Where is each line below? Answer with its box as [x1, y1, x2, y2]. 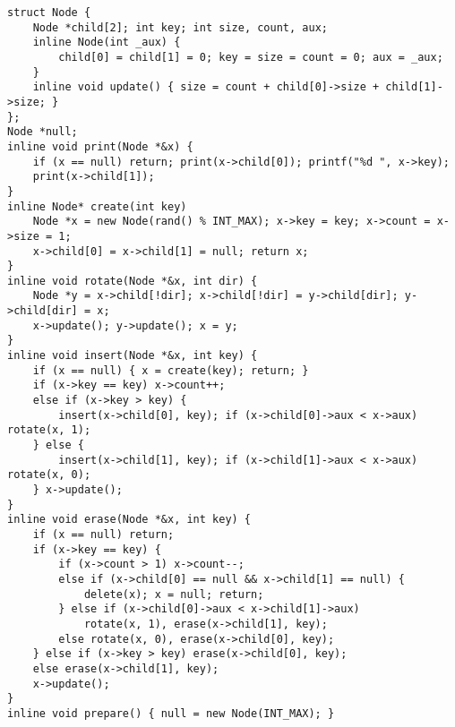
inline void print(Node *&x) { [7, 140, 193, 153]
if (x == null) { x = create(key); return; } [32, 363, 309, 377]
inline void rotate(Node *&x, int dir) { [7, 274, 258, 287]
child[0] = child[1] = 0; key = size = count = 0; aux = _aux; [58, 50, 443, 64]
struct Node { [7, 6, 91, 19]
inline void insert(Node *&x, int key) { [7, 349, 258, 363]
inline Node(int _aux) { [32, 36, 181, 49]
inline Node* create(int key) [7, 200, 187, 213]
